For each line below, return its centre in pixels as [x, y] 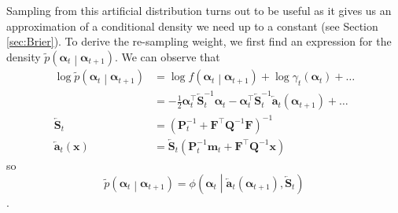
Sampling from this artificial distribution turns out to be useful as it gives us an [199, 10]
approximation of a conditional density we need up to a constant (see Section [192, 26]
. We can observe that [167, 56]
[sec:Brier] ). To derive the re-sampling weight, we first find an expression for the [199, 41]
